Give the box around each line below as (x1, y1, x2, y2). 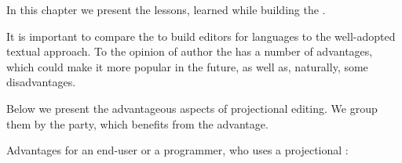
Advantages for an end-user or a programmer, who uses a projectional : (6, 142, 349, 158)
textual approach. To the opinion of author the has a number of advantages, (6, 43, 373, 60)
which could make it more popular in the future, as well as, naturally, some (6, 58, 368, 74)
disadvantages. (6, 74, 76, 90)
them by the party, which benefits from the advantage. (6, 115, 269, 132)
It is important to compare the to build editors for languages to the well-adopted (6, 27, 396, 44)
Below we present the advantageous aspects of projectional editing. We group (6, 100, 378, 116)
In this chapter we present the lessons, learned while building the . (6, 2, 326, 17)
